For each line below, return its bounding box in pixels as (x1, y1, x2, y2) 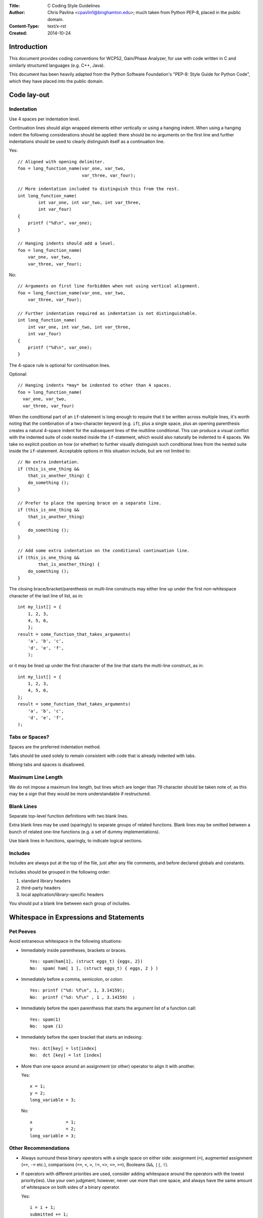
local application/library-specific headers (21, 892, 104, 897)
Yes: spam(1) (30, 1016, 61, 1022)
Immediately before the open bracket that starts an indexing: (21, 1034, 143, 1040)
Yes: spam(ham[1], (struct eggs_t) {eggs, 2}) (30, 959, 143, 964)
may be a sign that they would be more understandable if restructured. (9, 791, 151, 797)
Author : (9, 10, 25, 16)
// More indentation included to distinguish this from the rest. (18, 186, 180, 192)
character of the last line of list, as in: (9, 592, 83, 599)
